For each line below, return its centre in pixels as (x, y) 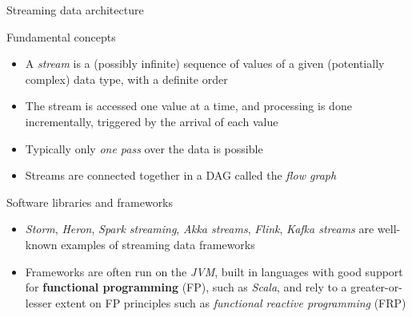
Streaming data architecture (75, 10)
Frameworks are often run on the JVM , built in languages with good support (214, 271)
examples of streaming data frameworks (158, 244)
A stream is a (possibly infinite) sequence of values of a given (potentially (205, 63)
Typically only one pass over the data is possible (144, 148)
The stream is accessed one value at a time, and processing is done (188, 106)
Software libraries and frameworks (90, 202)
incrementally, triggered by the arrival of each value (152, 121)
